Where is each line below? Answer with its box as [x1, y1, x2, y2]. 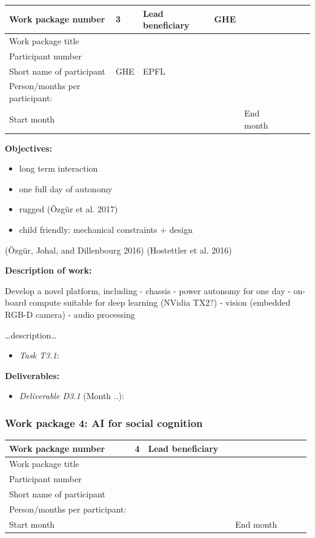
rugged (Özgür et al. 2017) [19, 203, 118, 215]
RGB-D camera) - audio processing [5, 308, 135, 320]
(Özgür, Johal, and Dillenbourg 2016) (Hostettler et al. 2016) [5, 243, 232, 256]
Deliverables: [5, 369, 60, 382]
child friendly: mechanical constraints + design [19, 223, 193, 235]
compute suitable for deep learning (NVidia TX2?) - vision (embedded [29, 296, 291, 309]
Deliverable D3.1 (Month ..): [19, 389, 124, 402]
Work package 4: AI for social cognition [5, 415, 203, 430]
